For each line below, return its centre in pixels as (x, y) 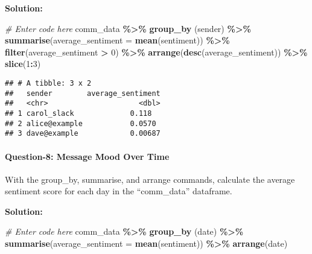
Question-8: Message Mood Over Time (87, 156)
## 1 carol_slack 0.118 (78, 113)
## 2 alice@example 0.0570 (81, 123)
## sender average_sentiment (83, 93)
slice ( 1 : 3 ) (23, 64)
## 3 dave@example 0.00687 (83, 134)
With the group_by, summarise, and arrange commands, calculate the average (150, 179)
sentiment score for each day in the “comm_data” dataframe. (119, 191)
